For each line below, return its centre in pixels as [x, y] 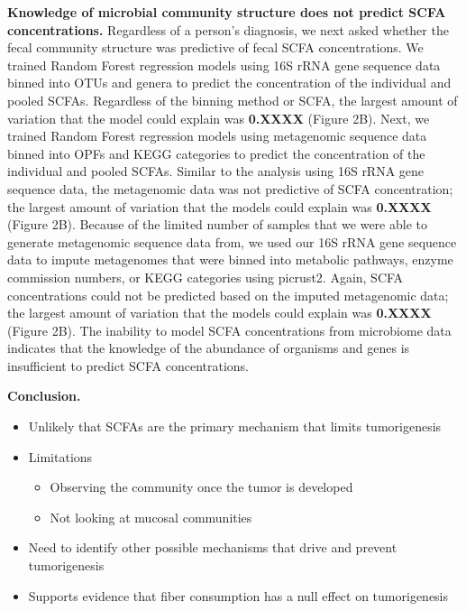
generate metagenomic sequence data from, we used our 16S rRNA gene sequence [232, 241]
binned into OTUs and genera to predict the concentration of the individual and [229, 83]
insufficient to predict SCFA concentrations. [128, 365]
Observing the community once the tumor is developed [201, 487]
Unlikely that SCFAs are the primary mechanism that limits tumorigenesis [235, 426]
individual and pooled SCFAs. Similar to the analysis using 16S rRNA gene [216, 171]
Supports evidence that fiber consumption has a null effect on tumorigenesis [238, 595]
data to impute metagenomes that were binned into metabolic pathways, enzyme [230, 259]
